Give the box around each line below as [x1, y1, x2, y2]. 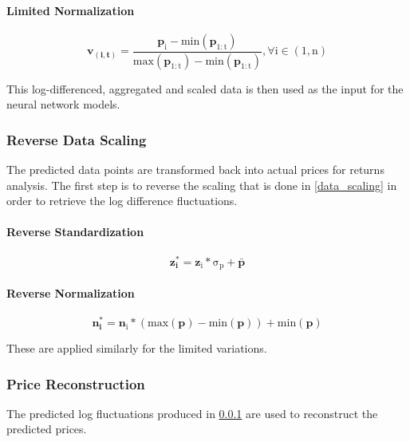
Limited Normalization [6, 2, 135, 18]
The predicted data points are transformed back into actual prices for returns [6, 161, 384, 178]
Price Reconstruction [6, 373, 145, 393]
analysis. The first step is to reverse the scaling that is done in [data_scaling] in [6, 176, 397, 193]
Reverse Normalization [6, 284, 135, 301]
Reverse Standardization [6, 223, 144, 240]
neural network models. [6, 96, 120, 112]
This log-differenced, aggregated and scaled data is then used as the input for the [6, 80, 404, 97]
